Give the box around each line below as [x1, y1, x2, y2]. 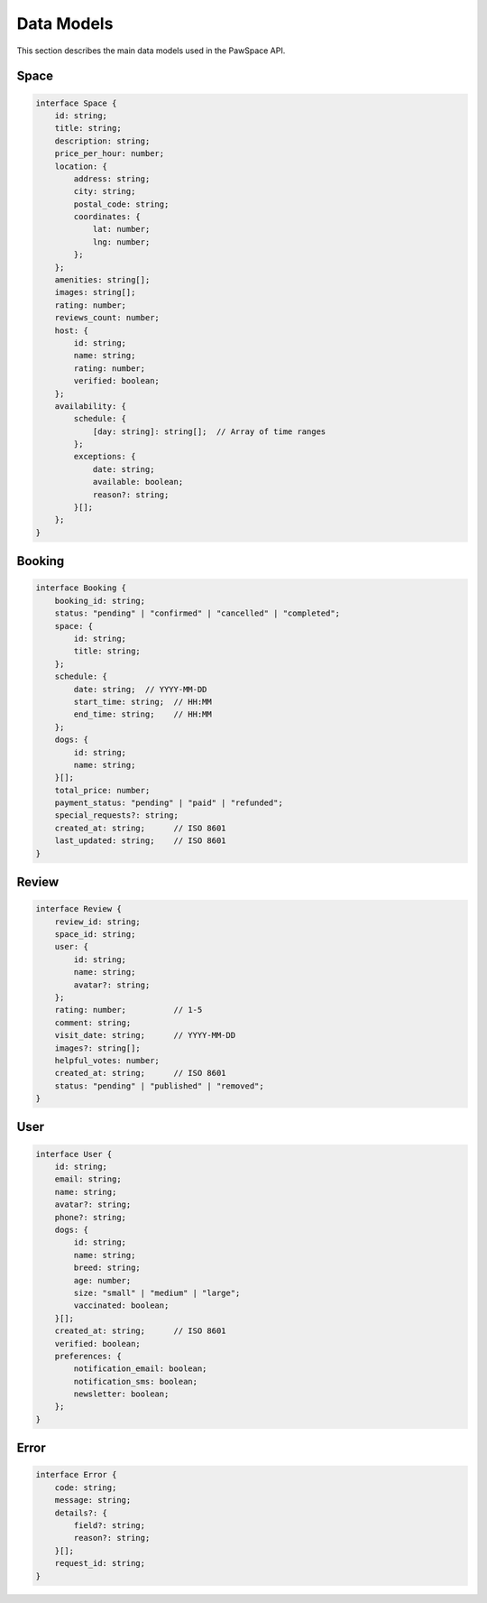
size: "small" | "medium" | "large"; [73, 1287, 241, 1298]
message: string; [54, 1495, 132, 1506]
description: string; [54, 135, 151, 146]
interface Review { [35, 903, 122, 914]
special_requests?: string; [54, 811, 179, 820]
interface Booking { [35, 583, 126, 593]
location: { [54, 161, 108, 171]
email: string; [54, 1174, 122, 1184]
